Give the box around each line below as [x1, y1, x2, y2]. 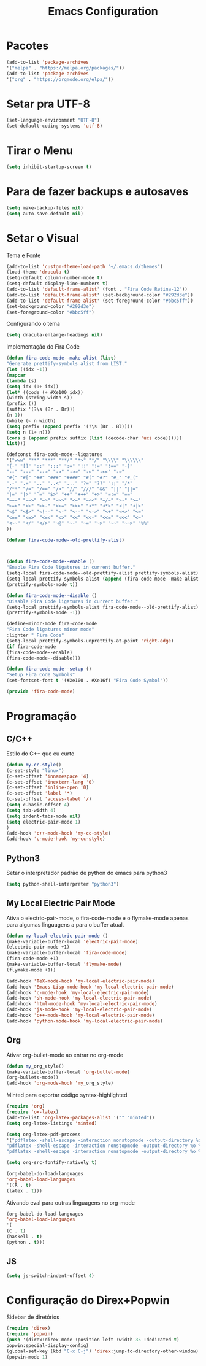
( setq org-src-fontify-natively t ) [6, 1160, 97, 1166]
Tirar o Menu [6, 144, 74, 158]
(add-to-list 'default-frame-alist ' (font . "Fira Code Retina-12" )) [6, 287, 188, 293]
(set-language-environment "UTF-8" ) [6, 117, 100, 123]
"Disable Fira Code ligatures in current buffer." [6, 598, 139, 604]
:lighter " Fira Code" [6, 632, 64, 639]
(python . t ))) [6, 1239, 45, 1245]
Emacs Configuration [48, 4, 158, 18]
